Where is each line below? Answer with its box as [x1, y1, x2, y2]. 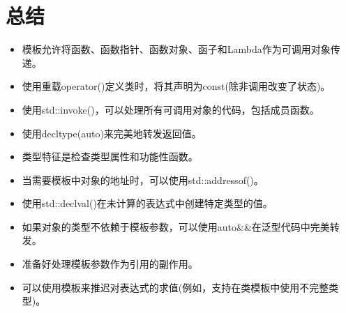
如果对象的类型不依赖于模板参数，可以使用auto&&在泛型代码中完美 [22, 219, 330, 234]
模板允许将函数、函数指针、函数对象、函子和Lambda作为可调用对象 [22, 42, 331, 56]
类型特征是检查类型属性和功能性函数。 [22, 149, 198, 164]
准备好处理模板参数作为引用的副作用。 [22, 257, 198, 271]
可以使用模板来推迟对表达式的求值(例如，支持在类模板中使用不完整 [22, 280, 329, 294]
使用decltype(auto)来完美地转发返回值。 [22, 125, 202, 140]
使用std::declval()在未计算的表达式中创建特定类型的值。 [22, 196, 273, 211]
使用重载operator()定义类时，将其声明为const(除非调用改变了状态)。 [22, 79, 331, 93]
